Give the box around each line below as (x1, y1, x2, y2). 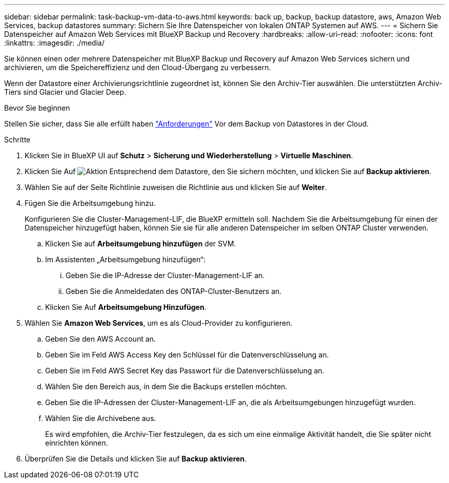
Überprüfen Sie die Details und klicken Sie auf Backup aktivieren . (25, 454, 247, 463)
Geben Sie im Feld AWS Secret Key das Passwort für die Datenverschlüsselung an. (45, 366, 324, 375)
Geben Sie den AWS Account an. (45, 334, 156, 343)
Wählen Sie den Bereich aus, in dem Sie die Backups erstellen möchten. (45, 382, 288, 391)
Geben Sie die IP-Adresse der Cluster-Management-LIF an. (66, 271, 265, 280)
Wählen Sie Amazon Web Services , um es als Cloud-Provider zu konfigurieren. (25, 319, 293, 327)
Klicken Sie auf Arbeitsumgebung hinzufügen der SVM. (45, 239, 236, 248)
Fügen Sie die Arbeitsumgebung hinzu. (25, 199, 156, 207)
